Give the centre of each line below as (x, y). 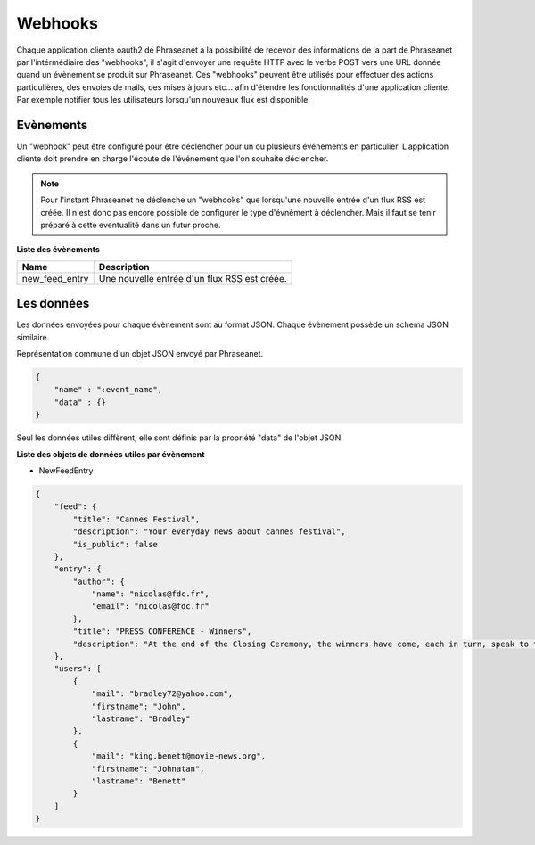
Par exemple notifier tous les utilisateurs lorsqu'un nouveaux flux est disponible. (164, 100)
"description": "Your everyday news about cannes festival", (209, 532)
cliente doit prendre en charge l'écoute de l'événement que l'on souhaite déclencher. (173, 159)
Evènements (52, 125)
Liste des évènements (58, 250)
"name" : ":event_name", (108, 390)
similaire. (33, 337)
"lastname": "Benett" (139, 781)
